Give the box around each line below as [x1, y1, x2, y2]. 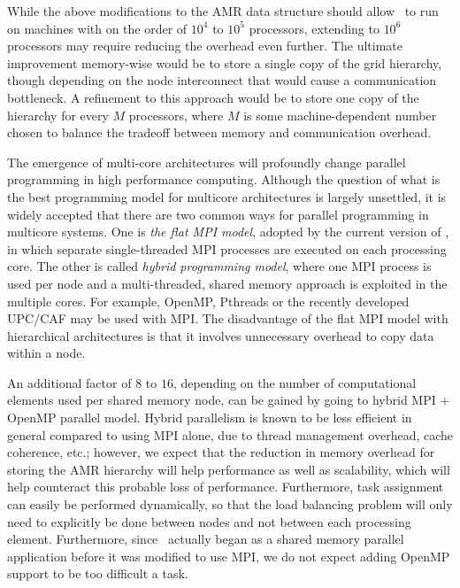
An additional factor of [7, 373, 132, 391]
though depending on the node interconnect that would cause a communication [7, 71, 437, 89]
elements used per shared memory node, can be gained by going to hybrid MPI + [7, 391, 450, 409]
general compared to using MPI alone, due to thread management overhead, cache [7, 425, 454, 444]
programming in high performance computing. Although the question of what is [7, 170, 441, 189]
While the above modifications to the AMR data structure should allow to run [7, 2, 439, 19]
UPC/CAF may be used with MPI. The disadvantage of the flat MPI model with [7, 309, 448, 328]
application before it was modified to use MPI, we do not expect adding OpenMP [7, 546, 450, 565]
